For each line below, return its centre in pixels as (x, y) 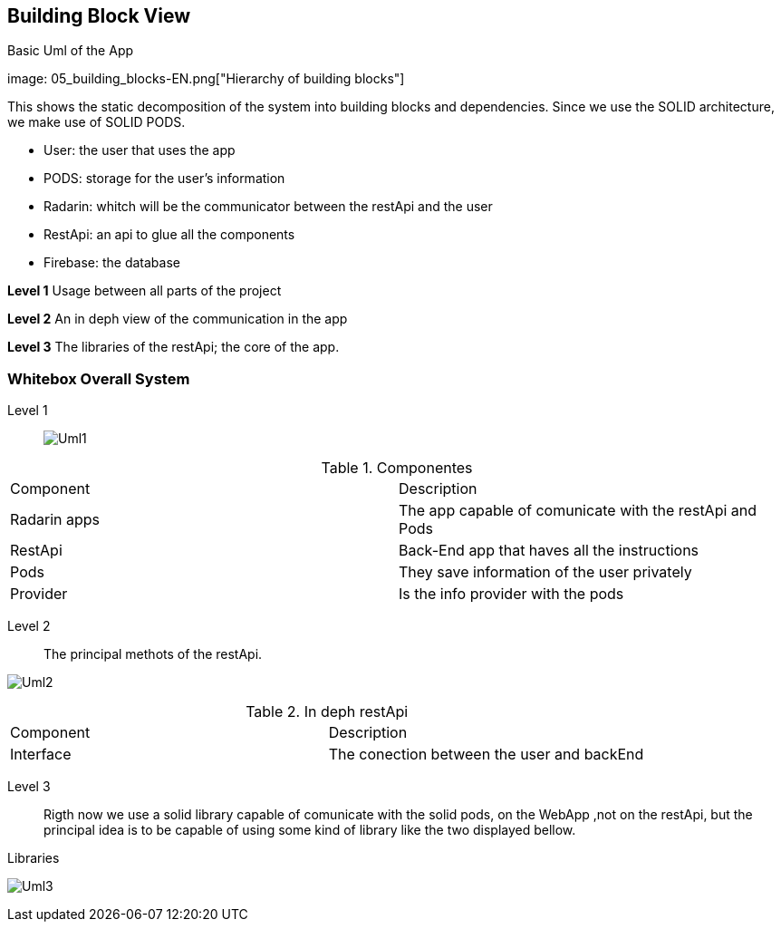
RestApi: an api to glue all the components (169, 235)
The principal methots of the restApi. (153, 654)
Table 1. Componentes (397, 468)
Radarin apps (55, 520)
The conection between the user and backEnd (486, 755)
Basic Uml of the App (71, 51)
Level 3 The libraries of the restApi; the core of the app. (174, 347)
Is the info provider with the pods (511, 594)
